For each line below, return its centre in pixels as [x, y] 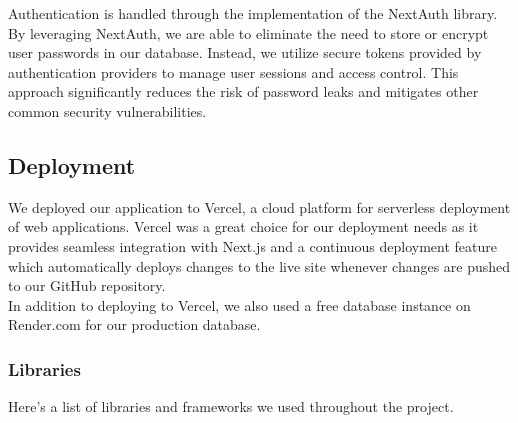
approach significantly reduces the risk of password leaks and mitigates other [243, 91]
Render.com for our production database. [134, 324]
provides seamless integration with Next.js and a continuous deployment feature [253, 245]
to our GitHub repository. [87, 285]
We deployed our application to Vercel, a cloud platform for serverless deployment [259, 206]
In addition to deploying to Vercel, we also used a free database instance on [239, 304]
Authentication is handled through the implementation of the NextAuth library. [253, 13]
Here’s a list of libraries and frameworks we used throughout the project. [231, 406]
